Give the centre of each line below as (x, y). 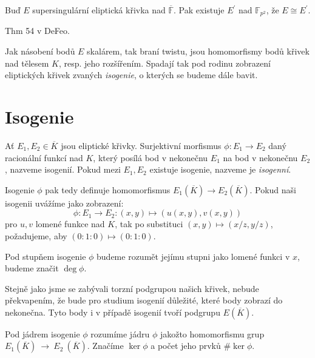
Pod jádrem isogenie (42, 333)
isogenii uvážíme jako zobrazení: (64, 203)
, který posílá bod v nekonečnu (151, 157)
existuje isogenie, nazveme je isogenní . (220, 169)
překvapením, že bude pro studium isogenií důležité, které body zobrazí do (144, 300)
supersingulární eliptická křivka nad (99, 10)
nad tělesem (27, 63)
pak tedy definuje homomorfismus (108, 189)
